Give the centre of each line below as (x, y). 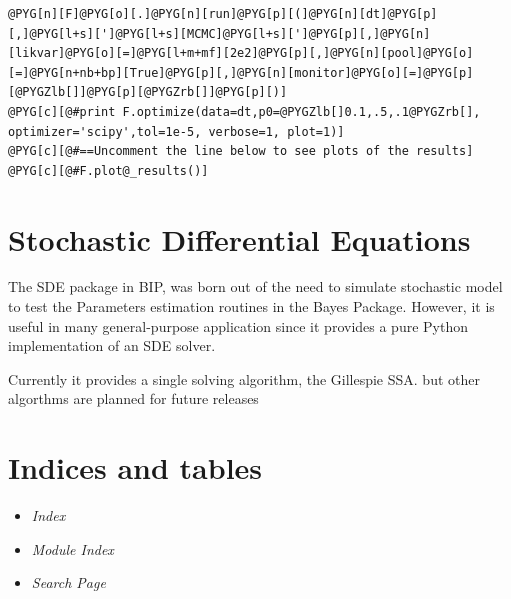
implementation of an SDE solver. (112, 345)
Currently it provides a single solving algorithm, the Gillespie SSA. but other (244, 378)
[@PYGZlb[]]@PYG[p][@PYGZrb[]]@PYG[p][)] (148, 92)
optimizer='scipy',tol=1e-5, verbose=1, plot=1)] (176, 131)
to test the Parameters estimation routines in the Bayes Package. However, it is (251, 306)
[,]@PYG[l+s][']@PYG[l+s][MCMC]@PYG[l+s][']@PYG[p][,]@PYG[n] (219, 33)
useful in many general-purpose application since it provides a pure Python (238, 325)
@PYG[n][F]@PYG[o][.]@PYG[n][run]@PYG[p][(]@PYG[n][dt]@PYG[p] (223, 14)
